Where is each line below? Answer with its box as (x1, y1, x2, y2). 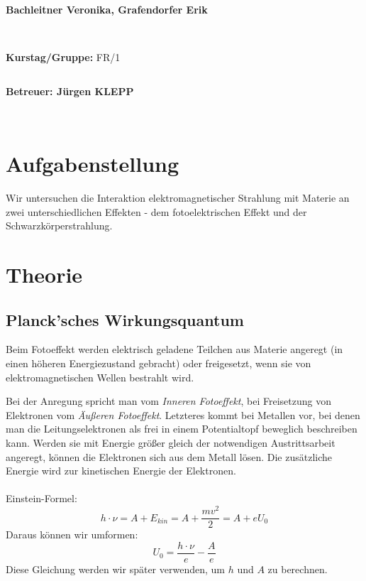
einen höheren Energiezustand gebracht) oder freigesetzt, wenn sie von (6, 356, 311, 371)
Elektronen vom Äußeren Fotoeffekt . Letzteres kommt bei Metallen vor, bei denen (6, 407, 360, 422)
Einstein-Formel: (6, 491, 77, 506)
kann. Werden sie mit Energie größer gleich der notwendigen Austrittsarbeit (6, 435, 335, 450)
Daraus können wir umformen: (6, 527, 138, 542)
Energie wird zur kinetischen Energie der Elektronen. (6, 463, 236, 478)
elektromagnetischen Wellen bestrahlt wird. (6, 369, 194, 384)
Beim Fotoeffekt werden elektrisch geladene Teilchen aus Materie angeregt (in (6, 342, 343, 357)
